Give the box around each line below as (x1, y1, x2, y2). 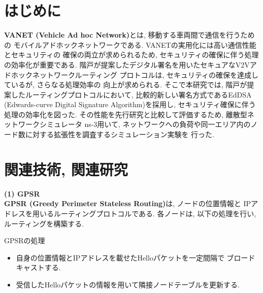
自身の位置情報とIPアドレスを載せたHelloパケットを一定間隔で (16, 252, 224, 263)
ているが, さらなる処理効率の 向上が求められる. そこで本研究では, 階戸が (4, 79, 247, 90)
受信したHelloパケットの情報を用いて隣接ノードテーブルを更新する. (16, 279, 240, 289)
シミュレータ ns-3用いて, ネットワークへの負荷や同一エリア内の (39, 119, 251, 129)
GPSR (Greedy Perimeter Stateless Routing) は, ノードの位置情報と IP (4, 198, 251, 209)
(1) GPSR (4, 188, 40, 199)
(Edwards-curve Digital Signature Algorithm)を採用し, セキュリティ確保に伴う (4, 99, 256, 110)
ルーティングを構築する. (4, 218, 84, 229)
